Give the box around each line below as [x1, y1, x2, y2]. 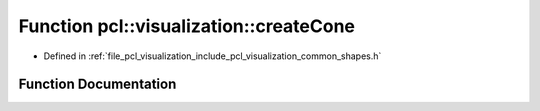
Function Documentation [18, 76, 177, 93]
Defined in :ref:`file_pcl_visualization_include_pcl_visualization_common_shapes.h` [43, 50, 382, 62]
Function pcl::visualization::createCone [18, 15, 355, 37]
